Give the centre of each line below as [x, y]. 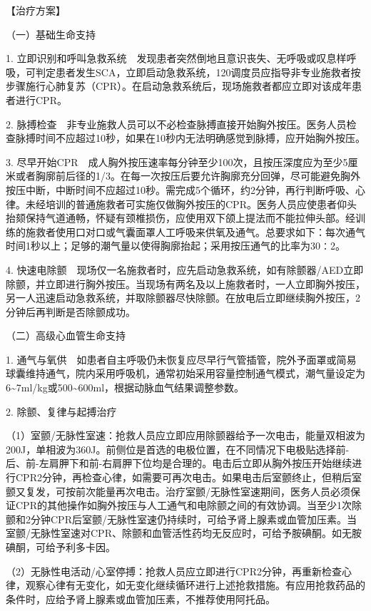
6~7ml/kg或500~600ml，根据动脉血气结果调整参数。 [125, 387]
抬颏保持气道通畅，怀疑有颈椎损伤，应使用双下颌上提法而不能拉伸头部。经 [181, 218]
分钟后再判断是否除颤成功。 [71, 311]
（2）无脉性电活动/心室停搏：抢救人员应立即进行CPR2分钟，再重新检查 [174, 571]
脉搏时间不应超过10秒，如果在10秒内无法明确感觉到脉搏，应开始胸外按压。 [190, 138]
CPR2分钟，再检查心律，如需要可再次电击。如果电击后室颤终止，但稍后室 [188, 477]
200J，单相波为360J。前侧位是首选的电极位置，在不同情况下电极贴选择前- [178, 449]
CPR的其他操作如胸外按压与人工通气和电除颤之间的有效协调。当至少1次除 [188, 505]
